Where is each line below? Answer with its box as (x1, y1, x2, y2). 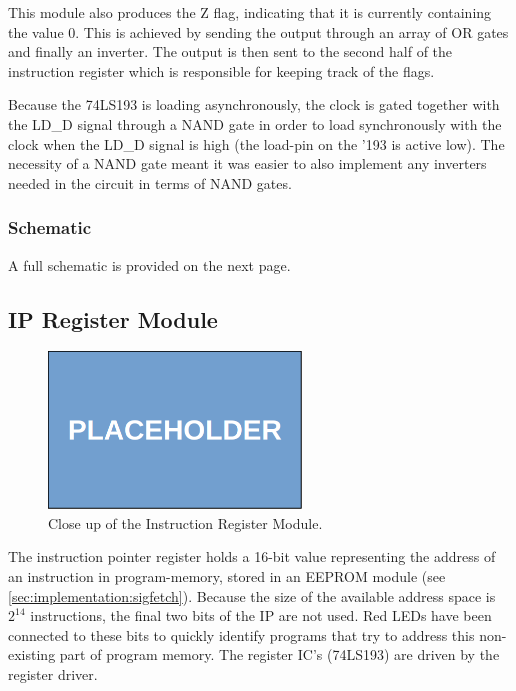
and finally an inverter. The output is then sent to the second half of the (8, 41, 453, 62)
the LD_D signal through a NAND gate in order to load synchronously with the (8, 113, 502, 134)
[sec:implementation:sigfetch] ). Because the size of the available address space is (8, 585, 496, 606)
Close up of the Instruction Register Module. (48, 512, 323, 533)
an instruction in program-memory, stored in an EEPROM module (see (8, 566, 446, 586)
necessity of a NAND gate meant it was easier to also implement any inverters (8, 153, 487, 174)
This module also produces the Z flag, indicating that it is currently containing (8, 2, 492, 22)
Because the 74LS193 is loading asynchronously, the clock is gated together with (8, 94, 500, 115)
